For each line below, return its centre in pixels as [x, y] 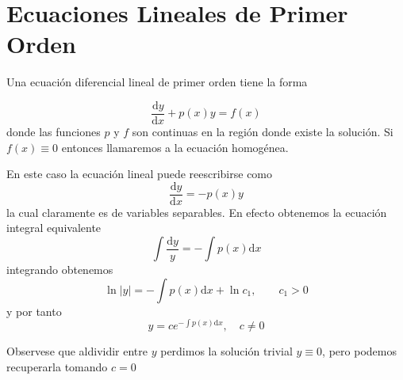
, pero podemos [359, 351]
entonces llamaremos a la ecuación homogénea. [175, 147]
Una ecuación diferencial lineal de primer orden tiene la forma [157, 82]
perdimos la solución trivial [226, 351]
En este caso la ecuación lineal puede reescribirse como [140, 174]
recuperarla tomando [57, 366]
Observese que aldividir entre [77, 351]
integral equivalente [54, 228]
